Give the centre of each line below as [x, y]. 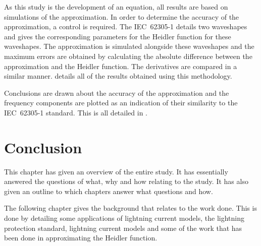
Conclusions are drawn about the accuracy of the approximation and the [117, 93]
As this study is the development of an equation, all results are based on [116, 7]
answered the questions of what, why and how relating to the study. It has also [126, 181]
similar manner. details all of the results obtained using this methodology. [118, 76]
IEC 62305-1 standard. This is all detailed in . [76, 112]
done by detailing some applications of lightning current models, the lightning [124, 218]
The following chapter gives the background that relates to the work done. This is [130, 208]
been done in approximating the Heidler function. [81, 238]
